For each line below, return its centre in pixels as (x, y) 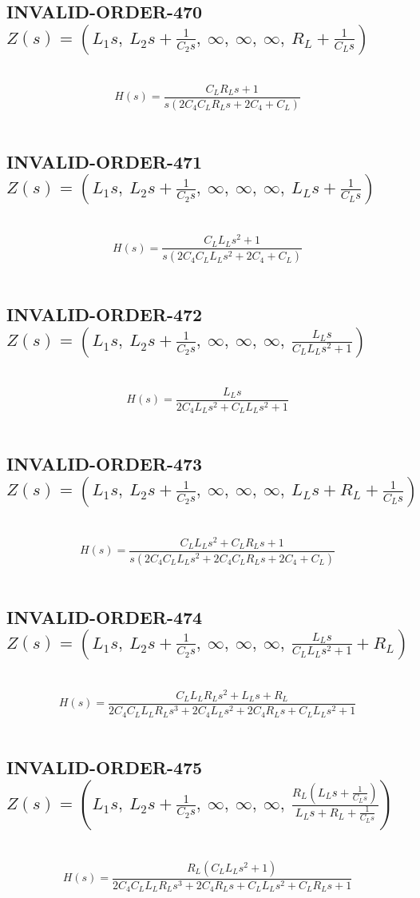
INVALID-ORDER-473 (105, 464)
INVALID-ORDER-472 (105, 314)
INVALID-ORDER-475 (105, 767)
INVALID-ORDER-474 (105, 616)
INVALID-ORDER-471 (105, 161)
